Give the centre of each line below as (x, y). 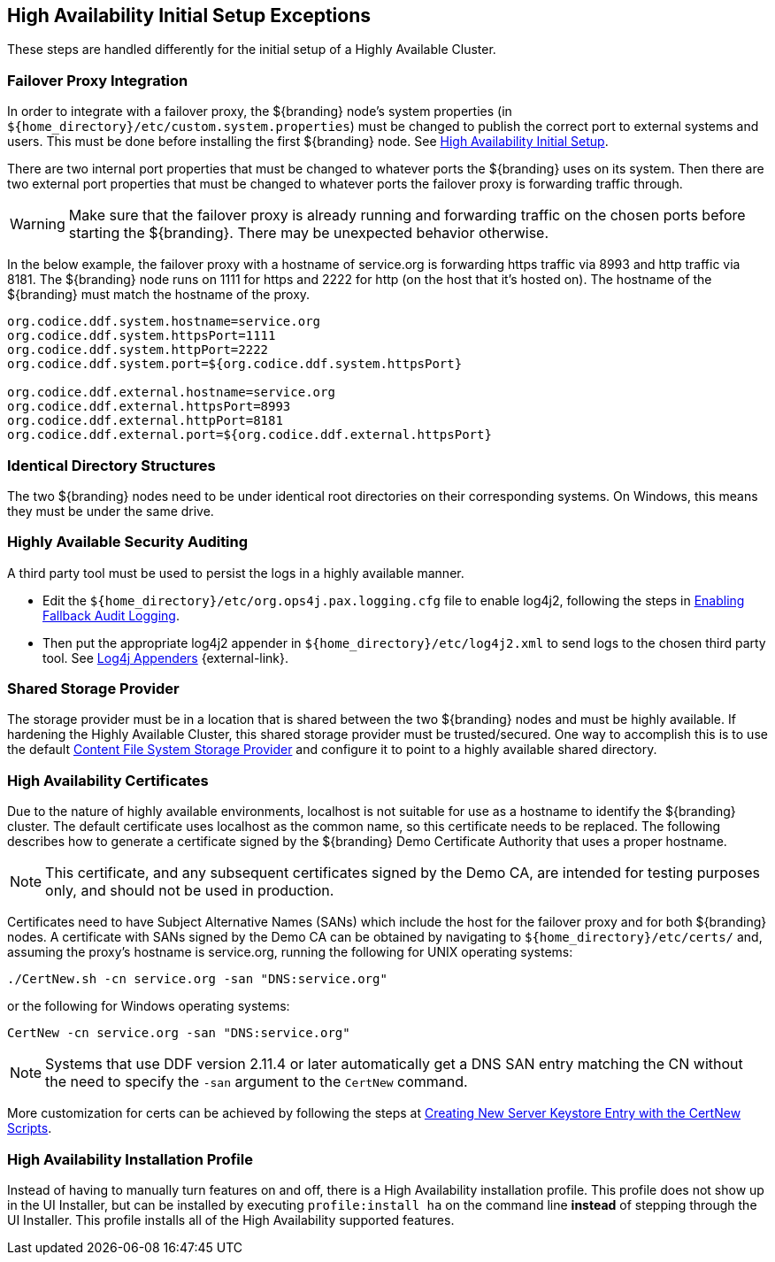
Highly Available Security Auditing (128, 542)
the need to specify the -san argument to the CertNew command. (257, 1082)
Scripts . (30, 1128)
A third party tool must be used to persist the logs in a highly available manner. (236, 573)
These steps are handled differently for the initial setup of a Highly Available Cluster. (252, 50)
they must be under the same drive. (111, 511)
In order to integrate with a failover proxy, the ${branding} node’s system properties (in (260, 112)
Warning (38, 224)
